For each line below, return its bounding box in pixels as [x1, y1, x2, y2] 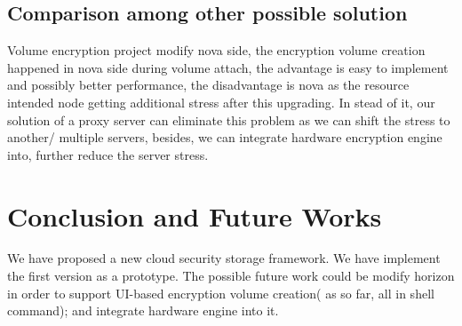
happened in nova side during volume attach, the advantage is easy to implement [7, 58, 449, 76]
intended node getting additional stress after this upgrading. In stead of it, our [7, 92, 435, 111]
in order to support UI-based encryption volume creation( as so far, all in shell [7, 283, 434, 302]
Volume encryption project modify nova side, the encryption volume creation [7, 41, 426, 60]
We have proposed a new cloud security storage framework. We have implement [7, 249, 441, 267]
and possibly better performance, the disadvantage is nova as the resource [7, 76, 410, 94]
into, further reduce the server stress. [7, 145, 209, 163]
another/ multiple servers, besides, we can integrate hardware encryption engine [7, 128, 442, 147]
